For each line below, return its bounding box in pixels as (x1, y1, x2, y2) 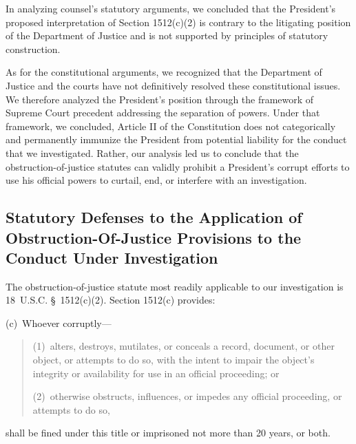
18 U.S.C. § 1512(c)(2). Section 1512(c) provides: (6, 293, 216, 307)
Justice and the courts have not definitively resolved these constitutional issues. (6, 78, 341, 92)
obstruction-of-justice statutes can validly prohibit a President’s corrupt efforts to (6, 159, 350, 173)
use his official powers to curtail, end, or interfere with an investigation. (6, 173, 307, 187)
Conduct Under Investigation (6, 246, 218, 268)
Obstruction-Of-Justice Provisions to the (6, 226, 302, 248)
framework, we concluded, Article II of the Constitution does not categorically (6, 118, 336, 133)
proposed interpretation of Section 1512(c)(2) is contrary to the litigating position (6, 14, 351, 29)
